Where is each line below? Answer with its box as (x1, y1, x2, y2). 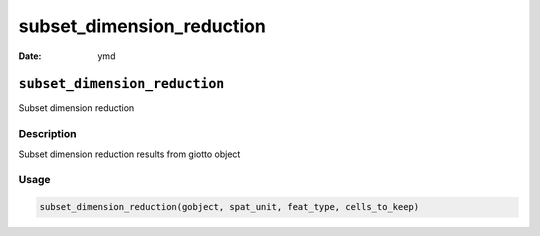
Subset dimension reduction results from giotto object (18, 148, 241, 160)
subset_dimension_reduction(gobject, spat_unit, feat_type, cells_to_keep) (39, 201, 420, 213)
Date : (18, 50, 42, 62)
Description (18, 127, 77, 141)
